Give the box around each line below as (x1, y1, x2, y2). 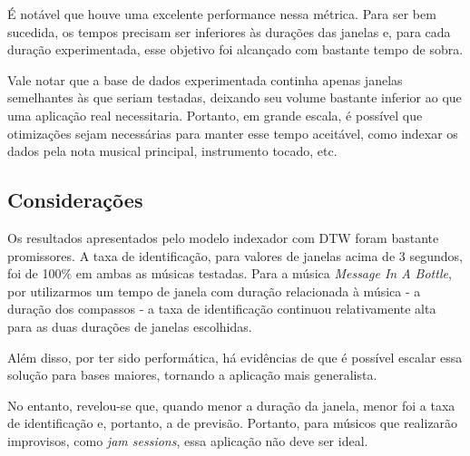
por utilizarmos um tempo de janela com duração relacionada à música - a (7, 281, 421, 300)
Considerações (7, 186, 143, 214)
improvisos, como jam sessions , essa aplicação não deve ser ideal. (7, 431, 368, 450)
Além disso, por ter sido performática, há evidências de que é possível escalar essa (7, 347, 463, 366)
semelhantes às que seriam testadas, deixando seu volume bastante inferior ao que (7, 88, 462, 107)
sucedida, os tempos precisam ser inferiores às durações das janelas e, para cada (7, 22, 451, 41)
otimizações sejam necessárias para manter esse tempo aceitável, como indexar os (7, 123, 458, 142)
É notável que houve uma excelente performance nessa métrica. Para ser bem (7, 5, 436, 23)
